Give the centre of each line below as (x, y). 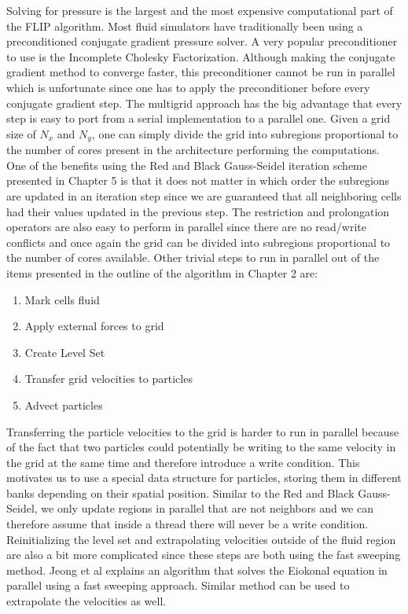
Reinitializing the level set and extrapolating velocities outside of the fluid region (201, 539)
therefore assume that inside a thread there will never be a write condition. (187, 524)
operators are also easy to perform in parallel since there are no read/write (187, 227)
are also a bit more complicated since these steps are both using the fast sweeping (204, 555)
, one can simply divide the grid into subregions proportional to (245, 133)
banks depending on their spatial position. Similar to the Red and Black (180, 493)
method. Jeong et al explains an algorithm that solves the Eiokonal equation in (197, 570)
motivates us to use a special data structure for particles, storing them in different (204, 478)
